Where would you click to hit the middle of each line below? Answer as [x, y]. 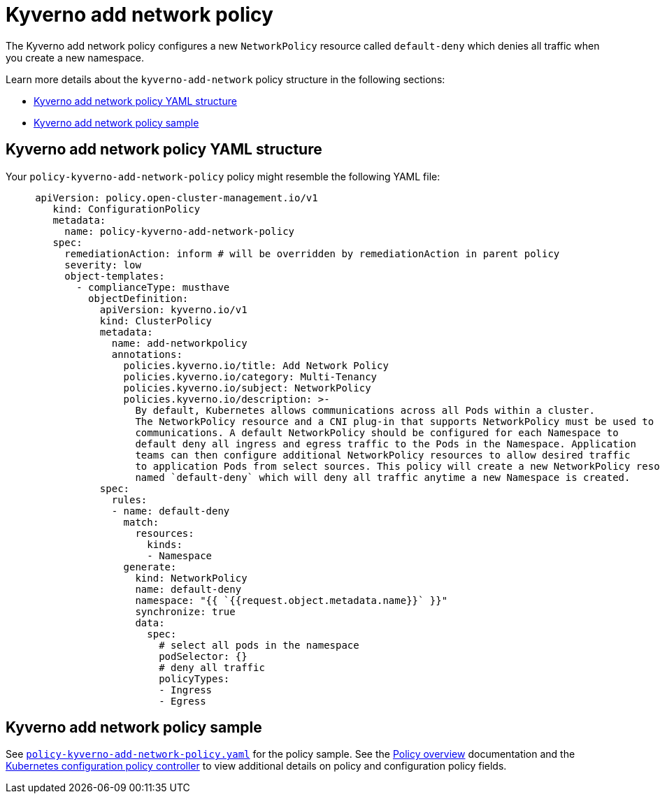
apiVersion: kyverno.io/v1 [173, 309]
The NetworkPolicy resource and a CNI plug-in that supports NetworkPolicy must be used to [395, 421]
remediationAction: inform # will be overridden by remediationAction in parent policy [312, 253]
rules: [129, 499]
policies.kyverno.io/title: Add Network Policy [256, 365]
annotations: [147, 354]
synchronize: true [185, 611]
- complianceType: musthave [153, 287]
